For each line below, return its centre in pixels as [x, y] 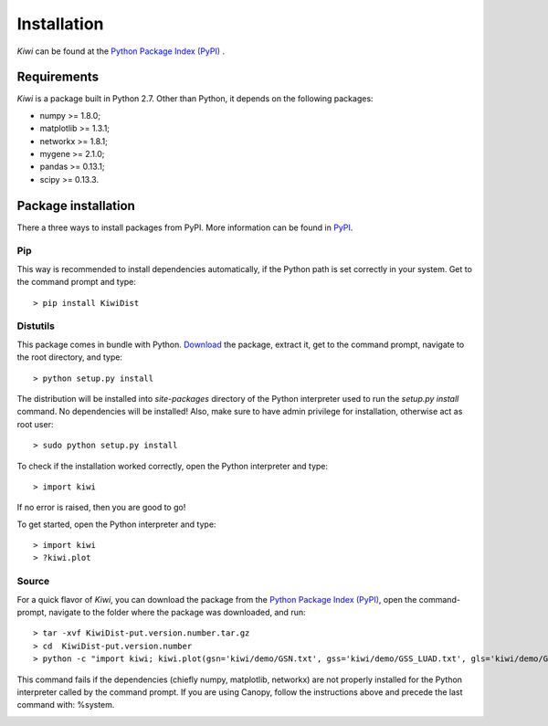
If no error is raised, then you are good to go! [101, 508]
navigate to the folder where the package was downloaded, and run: [177, 612]
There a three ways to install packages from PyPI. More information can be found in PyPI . [185, 227]
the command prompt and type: [77, 282]
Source [33, 582]
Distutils [36, 326]
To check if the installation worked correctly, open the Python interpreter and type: [173, 466]
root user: [35, 424]
